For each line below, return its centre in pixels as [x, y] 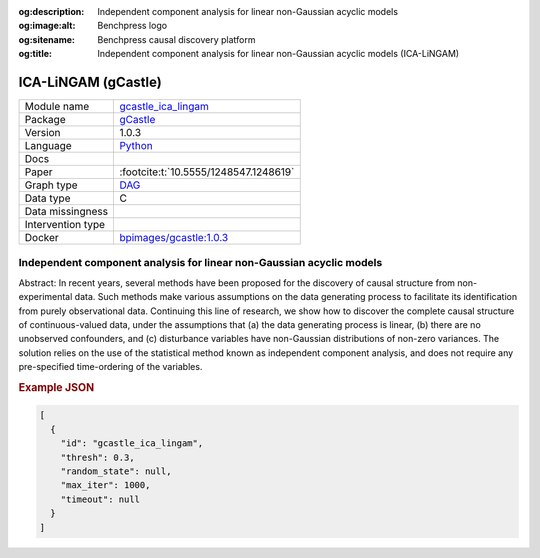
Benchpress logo [132, 26]
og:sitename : [46, 39]
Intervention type [64, 225]
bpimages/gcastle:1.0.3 [174, 238]
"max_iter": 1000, [105, 485]
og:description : [51, 11]
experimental [45, 297]
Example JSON [56, 387]
